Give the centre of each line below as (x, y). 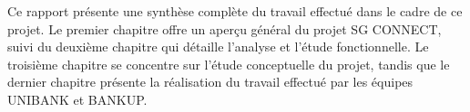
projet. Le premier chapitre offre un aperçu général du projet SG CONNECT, (225, 28)
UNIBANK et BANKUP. (77, 99)
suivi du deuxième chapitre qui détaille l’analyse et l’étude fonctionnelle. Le (218, 47)
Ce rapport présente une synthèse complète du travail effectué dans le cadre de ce (235, 11)
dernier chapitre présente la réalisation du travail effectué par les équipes (210, 82)
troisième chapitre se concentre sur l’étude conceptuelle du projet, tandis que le (229, 64)
